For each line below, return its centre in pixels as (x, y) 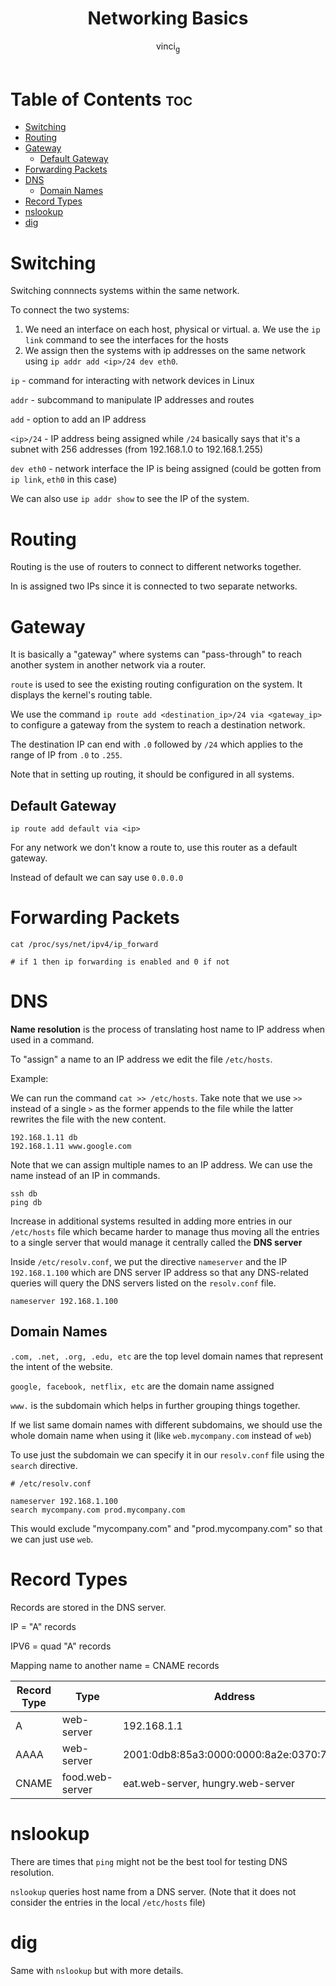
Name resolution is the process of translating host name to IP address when (168, 1029)
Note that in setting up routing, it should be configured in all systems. (152, 774)
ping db (26, 1202)
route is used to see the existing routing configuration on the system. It (156, 684)
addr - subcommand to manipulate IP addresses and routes (132, 400)
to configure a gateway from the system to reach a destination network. (158, 725)
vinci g (168, 47)
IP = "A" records (43, 1626)
